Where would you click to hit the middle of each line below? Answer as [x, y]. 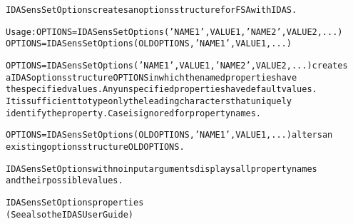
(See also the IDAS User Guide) [70, 214]
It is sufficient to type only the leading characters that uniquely [149, 101]
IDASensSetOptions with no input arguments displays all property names [162, 169]
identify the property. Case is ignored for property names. [134, 113]
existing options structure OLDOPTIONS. [95, 147]
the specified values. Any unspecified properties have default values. [162, 90]
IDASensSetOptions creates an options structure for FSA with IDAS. [152, 10]
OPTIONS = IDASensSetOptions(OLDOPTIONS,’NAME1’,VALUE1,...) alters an [169, 135]
